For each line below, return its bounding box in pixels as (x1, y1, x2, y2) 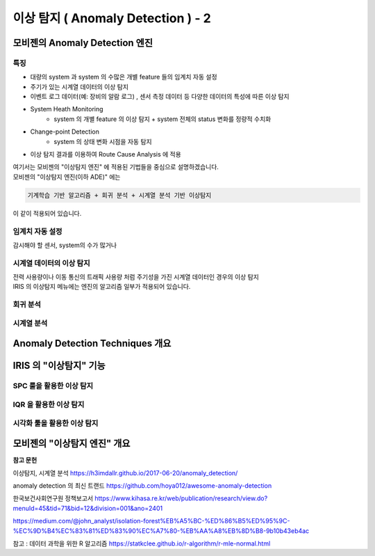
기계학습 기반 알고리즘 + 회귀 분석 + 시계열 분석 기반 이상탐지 (27, 191, 212, 199)
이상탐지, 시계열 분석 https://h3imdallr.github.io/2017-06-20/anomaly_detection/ (12, 468, 238, 477)
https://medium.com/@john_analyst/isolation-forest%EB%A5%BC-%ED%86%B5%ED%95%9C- (12, 517, 290, 525)
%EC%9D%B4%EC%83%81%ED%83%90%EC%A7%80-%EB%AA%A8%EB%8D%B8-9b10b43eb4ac (12, 526, 310, 535)
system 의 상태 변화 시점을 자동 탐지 (53, 137, 152, 145)
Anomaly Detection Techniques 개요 (12, 337, 172, 349)
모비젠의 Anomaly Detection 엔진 (12, 37, 153, 49)
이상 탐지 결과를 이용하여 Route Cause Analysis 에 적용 (30, 150, 182, 159)
